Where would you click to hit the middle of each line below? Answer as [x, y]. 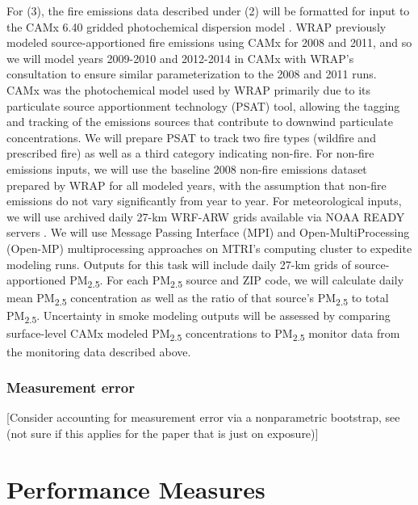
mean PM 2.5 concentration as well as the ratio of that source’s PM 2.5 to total [198, 299]
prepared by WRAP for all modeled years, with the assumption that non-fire [196, 185]
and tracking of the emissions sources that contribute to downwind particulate [200, 122]
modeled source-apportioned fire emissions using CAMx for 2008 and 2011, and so [209, 42]
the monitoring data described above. [99, 351]
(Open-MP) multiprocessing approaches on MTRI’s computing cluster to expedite [209, 248]
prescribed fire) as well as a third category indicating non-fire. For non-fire [190, 153]
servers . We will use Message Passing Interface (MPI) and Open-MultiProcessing [208, 232]
